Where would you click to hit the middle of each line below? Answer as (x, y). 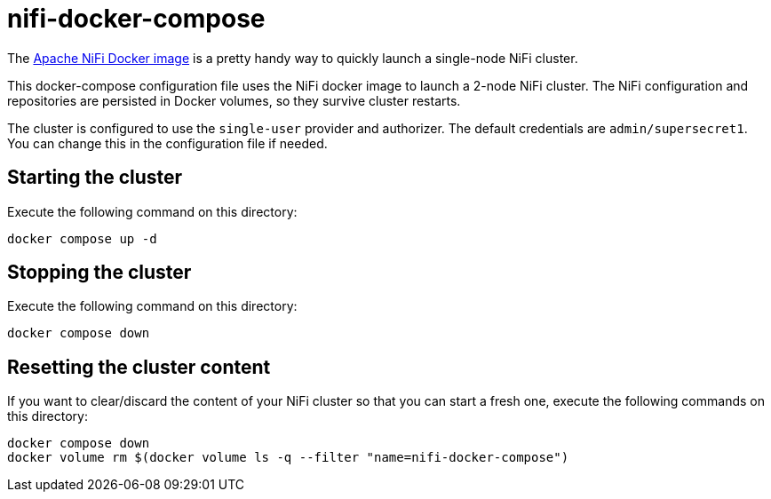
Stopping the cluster (99, 273)
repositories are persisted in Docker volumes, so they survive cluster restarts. (234, 100)
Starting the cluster (95, 178)
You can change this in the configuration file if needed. (167, 143)
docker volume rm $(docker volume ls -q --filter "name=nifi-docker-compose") (288, 458)
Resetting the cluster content (139, 367)
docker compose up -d (82, 238)
